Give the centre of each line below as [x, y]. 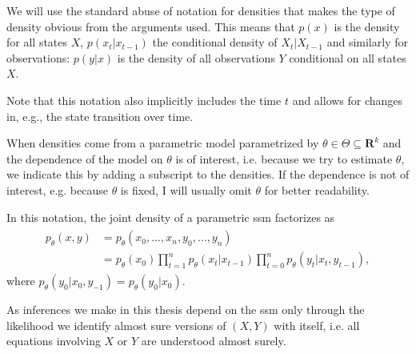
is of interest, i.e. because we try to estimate [284, 158]
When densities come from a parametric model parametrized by [163, 143]
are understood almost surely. [214, 341]
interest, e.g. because [57, 189]
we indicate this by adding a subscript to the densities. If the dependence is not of [208, 174]
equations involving [54, 341]
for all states [37, 42]
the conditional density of [215, 42]
